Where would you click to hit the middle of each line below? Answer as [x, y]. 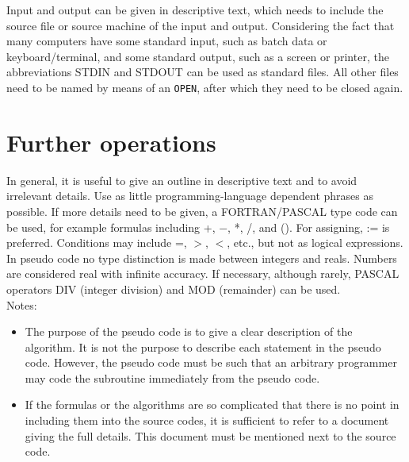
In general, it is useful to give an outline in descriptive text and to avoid [182, 180]
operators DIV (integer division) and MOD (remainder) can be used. [174, 289]
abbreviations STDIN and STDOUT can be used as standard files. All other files [203, 72]
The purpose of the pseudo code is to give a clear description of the [189, 331]
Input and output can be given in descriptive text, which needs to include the [195, 10]
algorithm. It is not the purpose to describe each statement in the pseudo [203, 346]
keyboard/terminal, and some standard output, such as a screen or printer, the [198, 56]
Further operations [111, 142]
